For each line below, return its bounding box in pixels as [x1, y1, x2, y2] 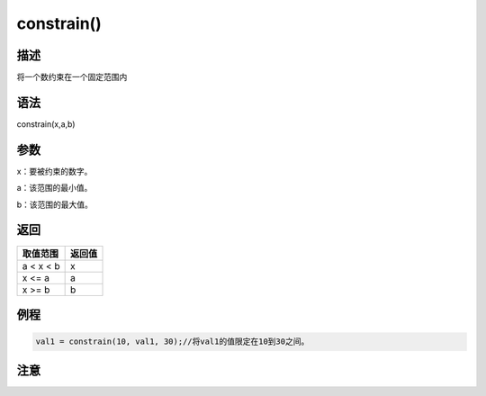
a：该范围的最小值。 [16, 183, 93, 193]
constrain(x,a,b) [16, 118, 76, 130]
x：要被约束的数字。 [16, 166, 93, 176]
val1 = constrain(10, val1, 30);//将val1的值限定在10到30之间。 [35, 337, 310, 346]
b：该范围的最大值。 [16, 199, 94, 210]
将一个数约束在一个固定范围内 [16, 72, 128, 83]
